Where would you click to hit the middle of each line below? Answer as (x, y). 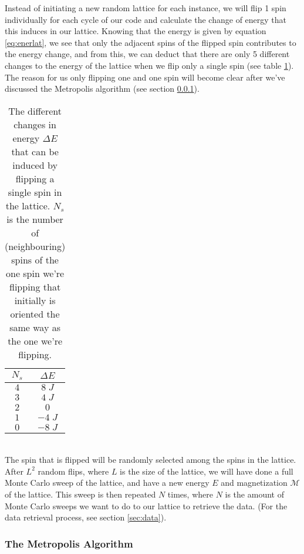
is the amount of (254, 494)
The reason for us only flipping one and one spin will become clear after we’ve (145, 77)
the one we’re (35, 341)
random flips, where (73, 471)
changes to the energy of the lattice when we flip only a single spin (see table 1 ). (149, 65)
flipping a (35, 178)
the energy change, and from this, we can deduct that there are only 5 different (147, 54)
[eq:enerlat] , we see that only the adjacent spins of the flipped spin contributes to (151, 42)
